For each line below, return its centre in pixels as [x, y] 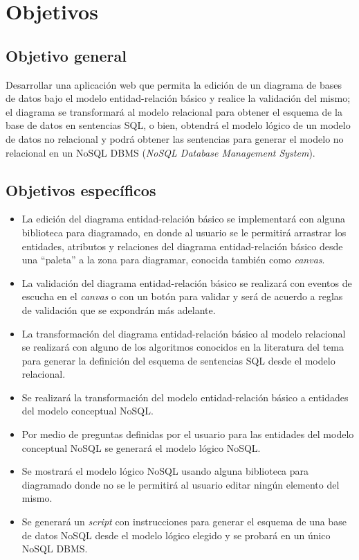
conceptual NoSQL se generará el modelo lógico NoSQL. [141, 447]
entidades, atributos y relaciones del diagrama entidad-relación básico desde [182, 246]
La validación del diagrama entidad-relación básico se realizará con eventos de [187, 282]
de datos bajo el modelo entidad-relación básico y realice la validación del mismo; [178, 98]
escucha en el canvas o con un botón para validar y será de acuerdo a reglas [182, 296]
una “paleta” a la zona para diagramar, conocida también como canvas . [173, 260]
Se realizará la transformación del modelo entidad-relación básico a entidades [185, 397]
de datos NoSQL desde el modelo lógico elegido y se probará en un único [176, 535]
